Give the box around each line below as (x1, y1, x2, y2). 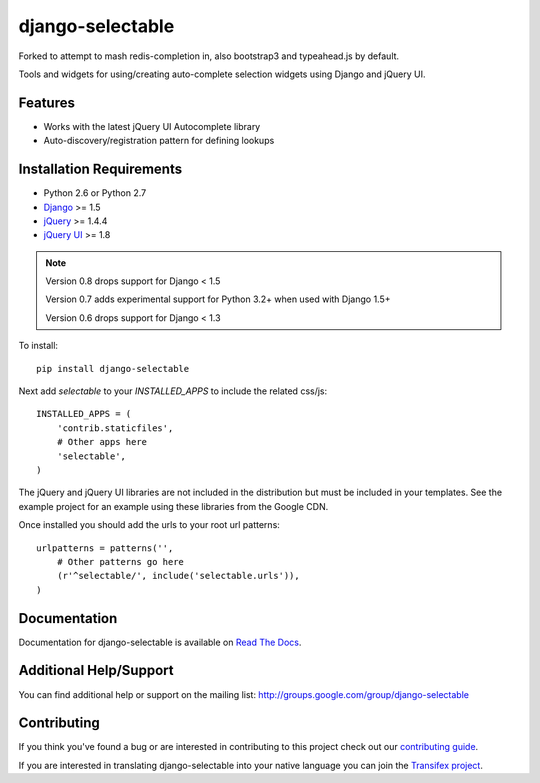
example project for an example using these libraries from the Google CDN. (18, 500, 329, 512)
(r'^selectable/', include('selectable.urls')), (56, 570, 300, 582)
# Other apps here (56, 436, 148, 448)
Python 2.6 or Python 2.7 (43, 187, 147, 199)
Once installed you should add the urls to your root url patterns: (18, 519, 280, 531)
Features (18, 94, 75, 111)
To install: (18, 340, 59, 352)
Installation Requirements (18, 161, 183, 178)
